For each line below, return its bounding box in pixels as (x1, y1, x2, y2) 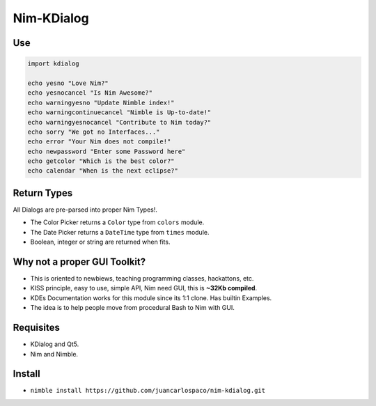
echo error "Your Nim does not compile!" (27, 138, 171, 146)
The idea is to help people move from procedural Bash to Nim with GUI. (30, 304, 235, 312)
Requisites (13, 322, 61, 334)
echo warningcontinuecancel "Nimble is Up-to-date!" (27, 109, 212, 116)
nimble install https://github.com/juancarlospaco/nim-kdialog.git (30, 387, 266, 395)
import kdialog (27, 60, 79, 68)
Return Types (13, 187, 73, 198)
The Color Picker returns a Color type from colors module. (30, 218, 205, 226)
